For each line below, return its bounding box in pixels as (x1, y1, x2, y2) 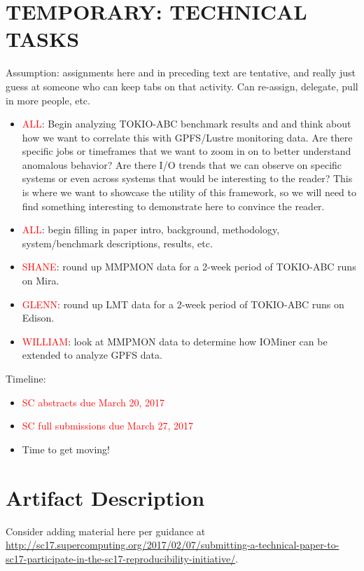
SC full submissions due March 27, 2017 (22, 418, 193, 433)
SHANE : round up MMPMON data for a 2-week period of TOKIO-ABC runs (22, 259, 356, 274)
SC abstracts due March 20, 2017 (22, 394, 165, 409)
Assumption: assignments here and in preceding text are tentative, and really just (6, 65, 356, 80)
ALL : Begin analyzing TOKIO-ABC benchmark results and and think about (22, 116, 351, 131)
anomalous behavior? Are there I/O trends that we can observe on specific (22, 157, 342, 172)
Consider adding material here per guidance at (6, 523, 206, 538)
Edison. (22, 310, 55, 325)
